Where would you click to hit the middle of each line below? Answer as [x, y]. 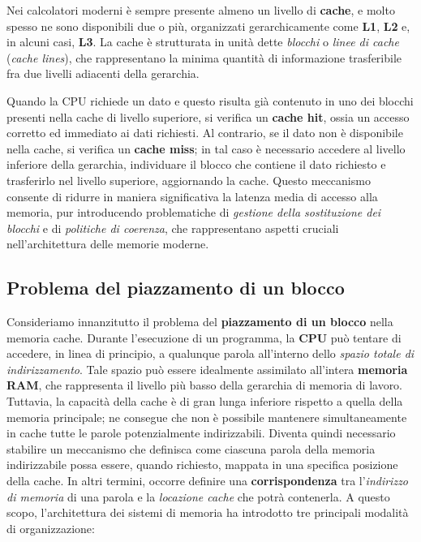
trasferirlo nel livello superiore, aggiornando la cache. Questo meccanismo [189, 180]
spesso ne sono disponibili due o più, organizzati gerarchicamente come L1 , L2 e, [208, 26]
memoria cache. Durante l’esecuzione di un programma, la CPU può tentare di [204, 337]
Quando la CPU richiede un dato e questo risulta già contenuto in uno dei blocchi [210, 100]
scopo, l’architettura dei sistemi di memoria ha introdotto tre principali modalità [208, 512]
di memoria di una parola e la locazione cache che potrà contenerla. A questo [198, 496]
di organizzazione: [51, 528]
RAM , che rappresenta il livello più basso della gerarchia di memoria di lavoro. [205, 385]
